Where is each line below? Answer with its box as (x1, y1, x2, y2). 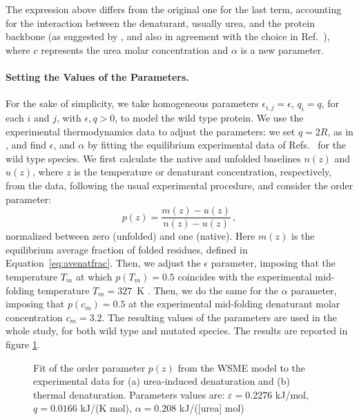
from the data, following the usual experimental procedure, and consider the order (6, 178, 353, 192)
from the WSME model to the (177, 360, 306, 374)
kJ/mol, (275, 387, 309, 401)
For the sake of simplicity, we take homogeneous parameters (6, 96, 259, 111)
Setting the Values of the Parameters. (6, 69, 189, 84)
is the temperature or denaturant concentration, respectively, (74, 164, 332, 179)
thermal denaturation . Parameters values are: (33, 387, 225, 401)
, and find (6, 137, 47, 152)
